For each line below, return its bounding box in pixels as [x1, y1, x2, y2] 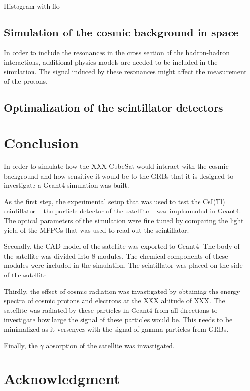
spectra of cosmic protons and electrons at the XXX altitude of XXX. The [4, 295, 225, 306]
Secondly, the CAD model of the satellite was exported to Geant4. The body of [4, 241, 240, 251]
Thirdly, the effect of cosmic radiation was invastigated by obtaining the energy [4, 286, 240, 296]
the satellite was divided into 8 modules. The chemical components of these [4, 250, 228, 261]
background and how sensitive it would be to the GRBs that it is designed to [4, 170, 233, 180]
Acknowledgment [4, 369, 120, 389]
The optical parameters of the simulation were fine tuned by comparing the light [4, 215, 244, 226]
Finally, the [4, 340, 38, 350]
